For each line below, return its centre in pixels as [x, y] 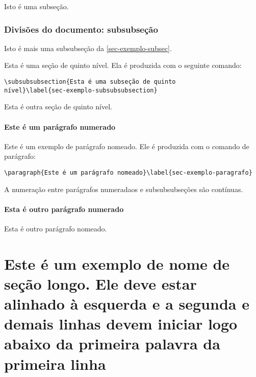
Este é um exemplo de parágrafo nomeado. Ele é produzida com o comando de [127, 146]
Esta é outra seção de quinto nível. [58, 107]
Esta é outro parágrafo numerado [64, 209]
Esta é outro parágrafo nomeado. [56, 228]
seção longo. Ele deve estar [100, 283]
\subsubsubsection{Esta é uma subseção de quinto [90, 82]
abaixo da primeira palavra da [112, 344]
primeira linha [55, 363]
